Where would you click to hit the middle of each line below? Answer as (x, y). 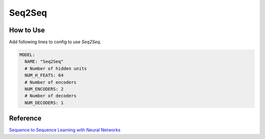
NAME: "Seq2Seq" (44, 62)
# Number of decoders (51, 96)
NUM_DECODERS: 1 (44, 103)
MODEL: (27, 55)
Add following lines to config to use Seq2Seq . (55, 42)
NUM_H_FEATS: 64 (44, 75)
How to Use (27, 30)
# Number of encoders (51, 82)
